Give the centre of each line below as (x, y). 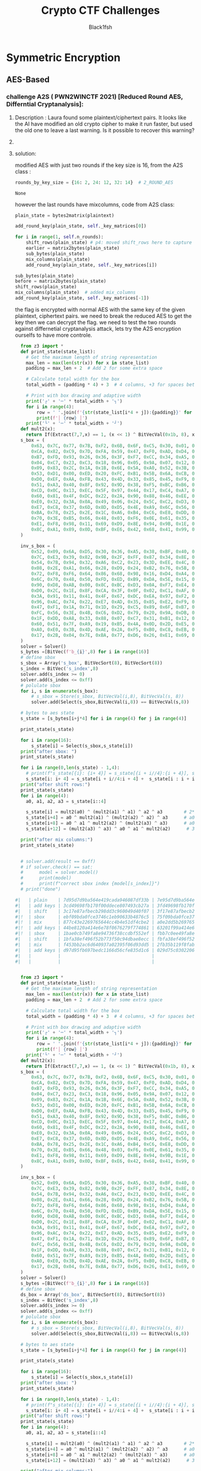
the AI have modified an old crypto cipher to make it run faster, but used (103, 124)
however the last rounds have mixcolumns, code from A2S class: (95, 204)
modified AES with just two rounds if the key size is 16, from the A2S (99, 165)
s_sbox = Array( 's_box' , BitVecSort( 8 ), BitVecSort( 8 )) (92, 663)
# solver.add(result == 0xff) (58, 861)
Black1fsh (100, 27)
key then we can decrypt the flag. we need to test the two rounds (95, 322)
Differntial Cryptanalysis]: (45, 104)
